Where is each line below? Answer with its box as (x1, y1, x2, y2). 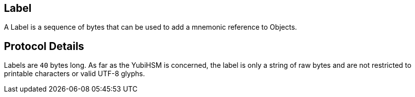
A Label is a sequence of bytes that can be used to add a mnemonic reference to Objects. (4, 23, 297, 32)
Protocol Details (4, 40, 84, 52)
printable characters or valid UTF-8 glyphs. (4, 69, 145, 78)
